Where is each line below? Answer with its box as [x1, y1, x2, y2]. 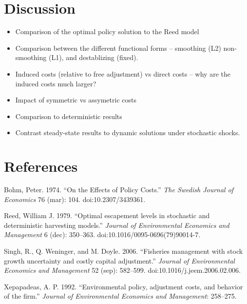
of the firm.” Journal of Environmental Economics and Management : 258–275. [4, 291, 237, 301]
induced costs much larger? [15, 78, 96, 88]
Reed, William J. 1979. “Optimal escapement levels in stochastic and [4, 210, 210, 221]
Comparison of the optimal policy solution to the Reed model [15, 26, 199, 37]
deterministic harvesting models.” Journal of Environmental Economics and [4, 220, 229, 230]
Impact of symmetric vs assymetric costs [15, 95, 136, 105]
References [4, 156, 78, 176]
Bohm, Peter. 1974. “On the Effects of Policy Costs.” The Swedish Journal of [4, 184, 234, 194]
